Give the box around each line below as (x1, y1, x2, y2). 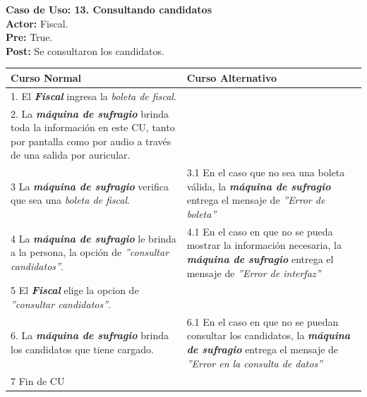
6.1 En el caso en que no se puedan (186, 314, 339, 329)
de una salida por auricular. (11, 147, 131, 162)
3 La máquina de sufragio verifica (11, 178, 169, 193)
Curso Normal (11, 70, 81, 85)
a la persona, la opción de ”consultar (11, 245, 169, 259)
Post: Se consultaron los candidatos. (6, 43, 164, 58)
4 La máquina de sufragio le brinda (11, 231, 176, 245)
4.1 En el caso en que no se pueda (186, 224, 333, 238)
